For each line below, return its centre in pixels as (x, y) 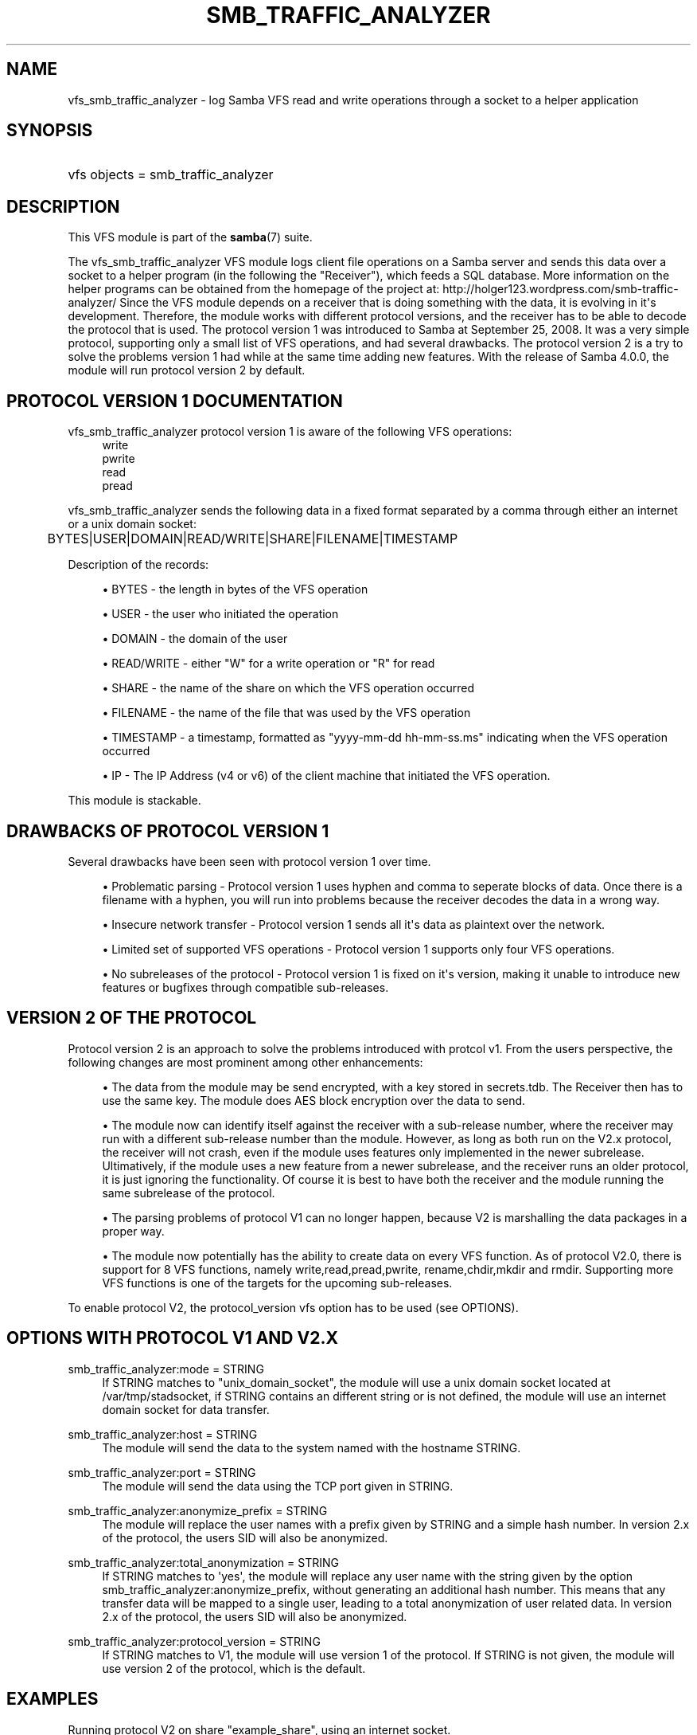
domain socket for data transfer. (186, 1409)
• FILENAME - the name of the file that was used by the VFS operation (286, 713)
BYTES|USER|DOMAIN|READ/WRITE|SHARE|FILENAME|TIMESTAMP (253, 539)
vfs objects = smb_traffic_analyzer (171, 175)
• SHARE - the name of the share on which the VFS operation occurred (288, 688)
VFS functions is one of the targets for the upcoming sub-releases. (277, 1283)
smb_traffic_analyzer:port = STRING (162, 1472)
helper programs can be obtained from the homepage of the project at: (254, 289)
